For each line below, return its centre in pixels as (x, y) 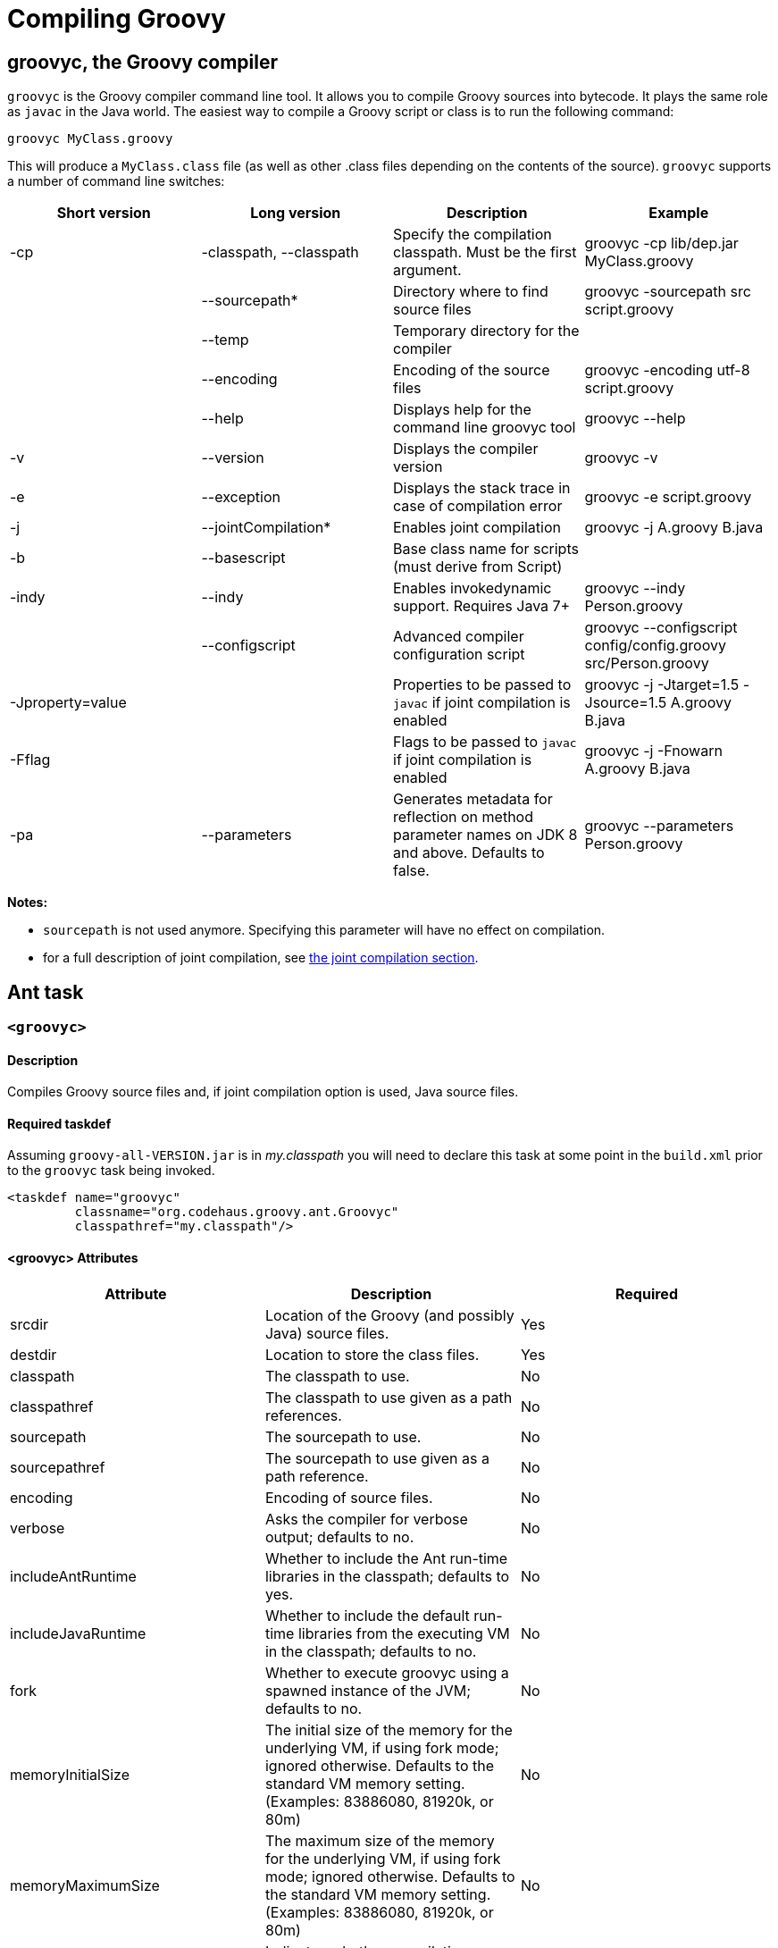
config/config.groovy (655, 646)
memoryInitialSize (70, 1774)
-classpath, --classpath (280, 252)
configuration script (459, 655)
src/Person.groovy (647, 663)
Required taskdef (59, 1123)
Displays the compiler (466, 449)
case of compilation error (478, 506)
